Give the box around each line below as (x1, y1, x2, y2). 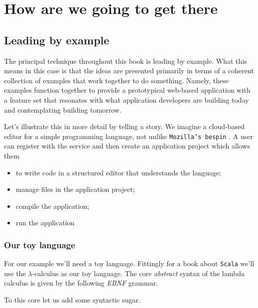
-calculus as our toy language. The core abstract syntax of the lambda (32, 268, 245, 278)
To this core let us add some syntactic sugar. (4, 295, 140, 305)
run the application (15, 217, 75, 228)
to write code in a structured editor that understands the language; (15, 167, 222, 177)
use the (4, 268, 26, 278)
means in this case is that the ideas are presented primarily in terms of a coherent (4, 65, 254, 76)
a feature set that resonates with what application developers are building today (4, 94, 249, 105)
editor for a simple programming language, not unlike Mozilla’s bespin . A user (4, 131, 253, 141)
